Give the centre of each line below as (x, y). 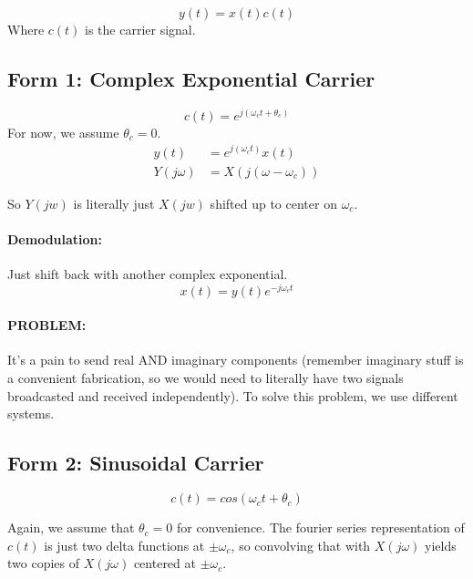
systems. (31, 414)
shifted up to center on (273, 203)
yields (441, 545)
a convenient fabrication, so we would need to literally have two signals (206, 378)
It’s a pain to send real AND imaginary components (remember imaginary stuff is (236, 360)
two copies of (44, 563)
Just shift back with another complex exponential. (148, 274)
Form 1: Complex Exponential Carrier (191, 78)
